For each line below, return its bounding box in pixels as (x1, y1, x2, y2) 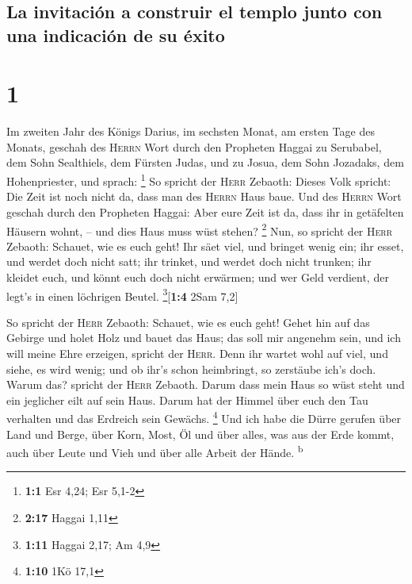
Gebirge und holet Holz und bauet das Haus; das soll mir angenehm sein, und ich (6, 329, 401, 346)
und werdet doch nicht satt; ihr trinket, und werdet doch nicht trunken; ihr (6, 253, 372, 270)
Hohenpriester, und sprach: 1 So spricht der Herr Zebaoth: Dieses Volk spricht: (6, 171, 391, 189)
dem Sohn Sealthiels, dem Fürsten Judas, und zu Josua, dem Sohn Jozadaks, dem (6, 154, 404, 171)
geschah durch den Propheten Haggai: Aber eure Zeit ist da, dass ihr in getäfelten (6, 203, 404, 220)
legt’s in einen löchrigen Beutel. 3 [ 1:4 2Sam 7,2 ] (6, 285, 238, 304)
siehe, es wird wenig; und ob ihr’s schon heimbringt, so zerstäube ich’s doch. (6, 360, 376, 377)
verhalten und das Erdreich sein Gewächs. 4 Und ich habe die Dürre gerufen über (6, 408, 402, 427)
